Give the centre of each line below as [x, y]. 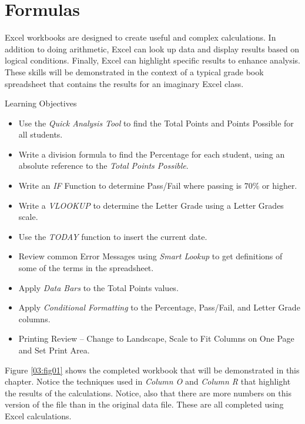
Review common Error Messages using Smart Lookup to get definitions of [150, 256]
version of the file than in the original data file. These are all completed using [144, 404]
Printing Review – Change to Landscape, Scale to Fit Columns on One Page [156, 338]
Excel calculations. [38, 415]
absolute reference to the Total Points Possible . [103, 166]
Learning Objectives [41, 103]
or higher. [280, 186]
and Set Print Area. [54, 350]
